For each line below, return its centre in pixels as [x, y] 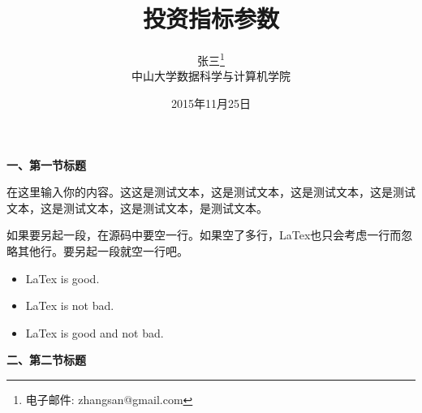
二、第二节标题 [46, 360]
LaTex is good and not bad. [95, 332]
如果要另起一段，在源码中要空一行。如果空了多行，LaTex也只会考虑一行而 [204, 235]
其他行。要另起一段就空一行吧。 [103, 250]
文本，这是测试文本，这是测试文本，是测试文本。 [137, 207]
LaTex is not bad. [70, 305]
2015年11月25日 [211, 103]
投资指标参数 [211, 18]
